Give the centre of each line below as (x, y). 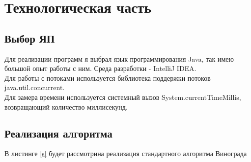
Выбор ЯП (30, 38)
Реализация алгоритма (58, 133)
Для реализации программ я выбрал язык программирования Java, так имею (119, 58)
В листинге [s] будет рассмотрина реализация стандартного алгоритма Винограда (126, 153)
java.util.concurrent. (35, 87)
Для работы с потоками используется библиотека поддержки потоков (108, 78)
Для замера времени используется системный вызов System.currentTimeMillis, (123, 97)
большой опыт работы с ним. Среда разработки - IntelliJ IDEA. (100, 68)
